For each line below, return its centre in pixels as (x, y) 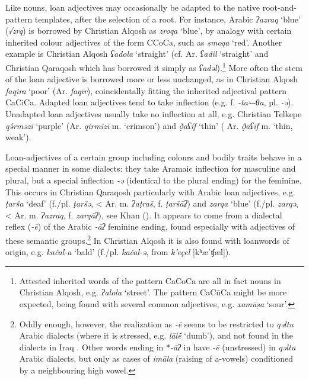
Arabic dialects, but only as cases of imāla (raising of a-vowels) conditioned (156, 358)
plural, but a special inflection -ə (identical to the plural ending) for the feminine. (154, 180)
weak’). (18, 137)
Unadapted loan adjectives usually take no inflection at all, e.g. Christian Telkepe (154, 114)
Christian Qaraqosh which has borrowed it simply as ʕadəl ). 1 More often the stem (154, 66)
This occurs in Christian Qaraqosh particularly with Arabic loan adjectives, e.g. (150, 191)
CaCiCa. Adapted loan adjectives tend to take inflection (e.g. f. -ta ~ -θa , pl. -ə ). (149, 102)
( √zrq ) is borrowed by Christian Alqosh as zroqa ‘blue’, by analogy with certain (149, 30)
